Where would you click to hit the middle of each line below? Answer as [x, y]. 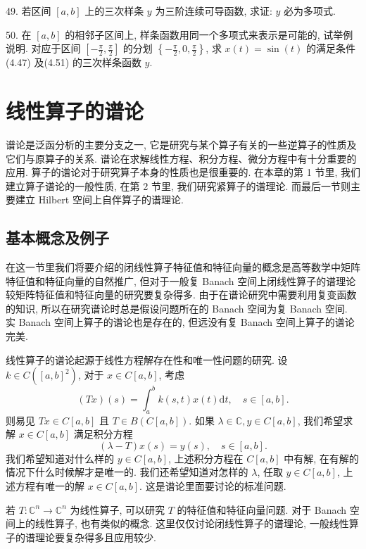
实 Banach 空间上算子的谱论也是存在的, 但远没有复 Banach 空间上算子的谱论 [180, 322]
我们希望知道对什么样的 [60, 458]
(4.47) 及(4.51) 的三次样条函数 [74, 62]
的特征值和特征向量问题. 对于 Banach [262, 509]
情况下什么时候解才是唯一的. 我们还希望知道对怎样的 [127, 472]
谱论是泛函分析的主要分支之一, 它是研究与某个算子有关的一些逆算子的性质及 [181, 144]
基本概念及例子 [57, 238]
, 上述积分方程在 [206, 458]
